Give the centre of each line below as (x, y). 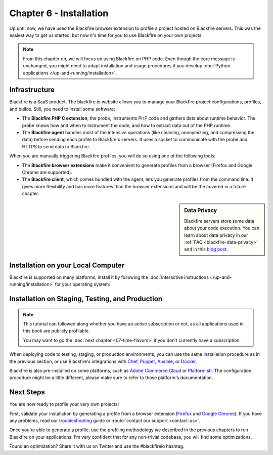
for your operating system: (83, 284)
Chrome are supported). (47, 172)
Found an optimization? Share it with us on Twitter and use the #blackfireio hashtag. (97, 446)
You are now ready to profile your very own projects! (64, 404)
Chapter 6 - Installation (59, 13)
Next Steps (27, 392)
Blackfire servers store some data (219, 221)
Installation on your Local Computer (67, 265)
